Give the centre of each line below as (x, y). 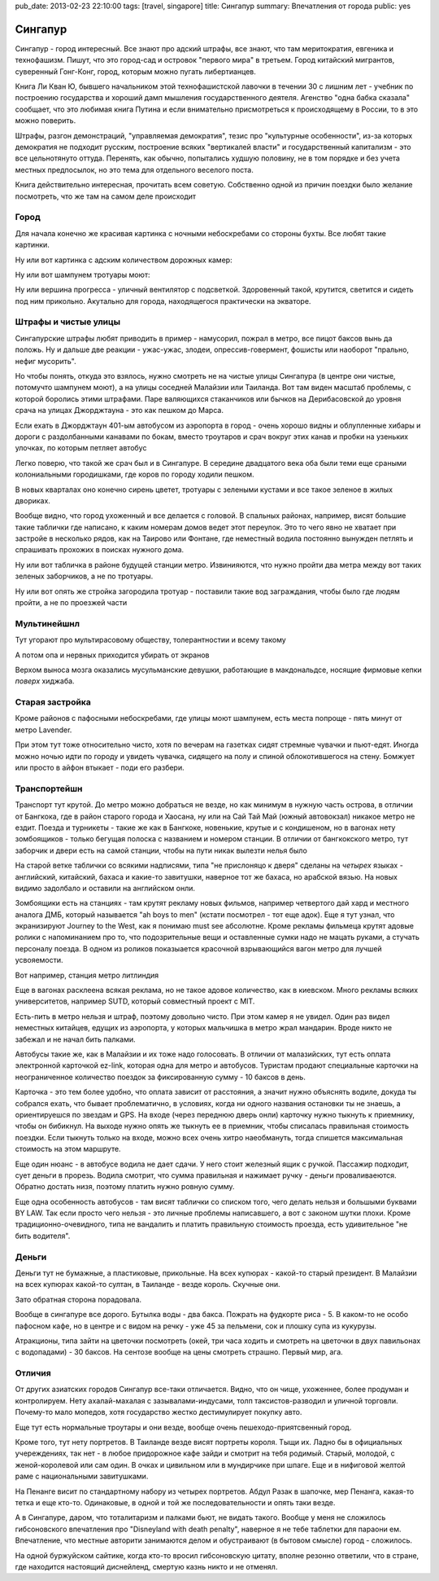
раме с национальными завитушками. (82, 1476)
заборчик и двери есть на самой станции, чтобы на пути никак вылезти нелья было (161, 850)
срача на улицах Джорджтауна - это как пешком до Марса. (119, 411)
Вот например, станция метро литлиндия (87, 975)
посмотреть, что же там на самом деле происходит (106, 196)
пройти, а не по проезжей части (71, 603)
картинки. (33, 245)
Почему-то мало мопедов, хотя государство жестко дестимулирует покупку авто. (159, 1412)
